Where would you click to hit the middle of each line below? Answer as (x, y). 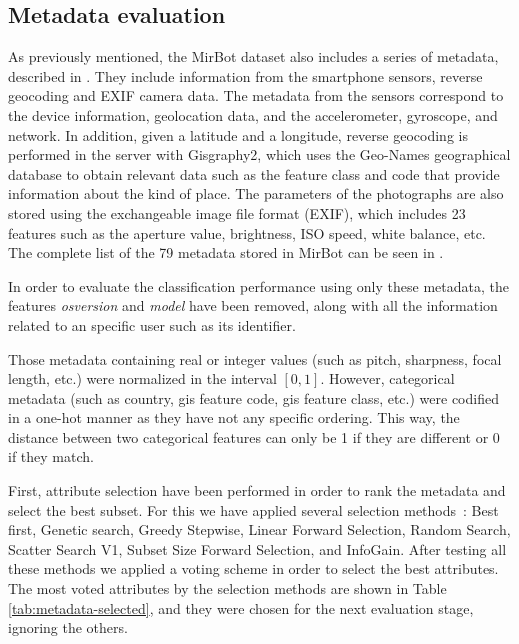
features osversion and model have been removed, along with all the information (253, 305)
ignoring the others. (68, 627)
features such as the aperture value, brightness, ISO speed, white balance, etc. (247, 232)
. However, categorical (387, 378)
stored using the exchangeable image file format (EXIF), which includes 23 (237, 212)
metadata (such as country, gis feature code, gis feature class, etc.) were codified (253, 397)
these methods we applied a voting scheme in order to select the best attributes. (253, 568)
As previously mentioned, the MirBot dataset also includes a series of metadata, (253, 56)
